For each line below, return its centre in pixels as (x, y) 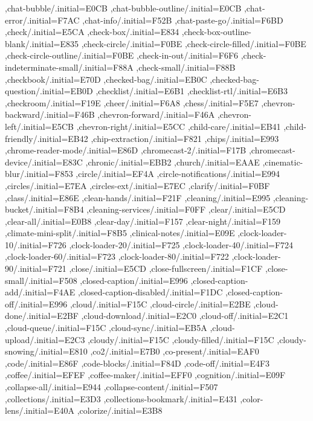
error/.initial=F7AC (42, 20)
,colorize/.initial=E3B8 (120, 410)
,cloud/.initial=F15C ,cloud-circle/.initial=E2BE (160, 304)
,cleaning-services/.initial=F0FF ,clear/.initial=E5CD (186, 209)
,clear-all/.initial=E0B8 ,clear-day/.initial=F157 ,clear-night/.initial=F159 (143, 221)
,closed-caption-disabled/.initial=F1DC (150, 292)
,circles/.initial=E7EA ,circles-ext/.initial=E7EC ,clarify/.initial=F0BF (137, 185)
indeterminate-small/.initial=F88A (69, 67)
